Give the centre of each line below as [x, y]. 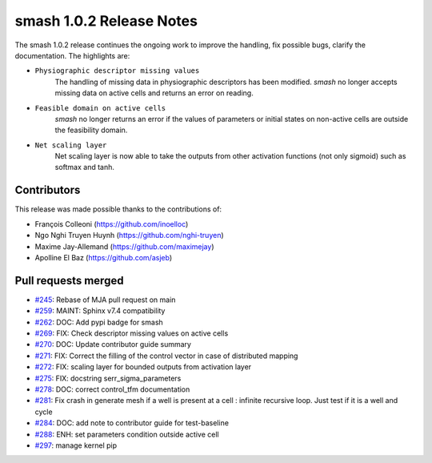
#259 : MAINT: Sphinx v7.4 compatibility [100, 311]
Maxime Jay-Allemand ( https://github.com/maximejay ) [125, 246]
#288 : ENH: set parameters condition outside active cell [127, 434]
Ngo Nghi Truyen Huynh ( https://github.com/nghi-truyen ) [129, 236]
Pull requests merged [69, 280]
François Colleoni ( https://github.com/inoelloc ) [112, 223]
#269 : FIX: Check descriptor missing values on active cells [132, 333]
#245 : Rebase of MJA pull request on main [105, 300]
